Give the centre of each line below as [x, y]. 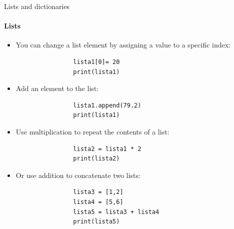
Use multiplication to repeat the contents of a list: [92, 131]
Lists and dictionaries [37, 6]
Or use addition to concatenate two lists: [78, 175]
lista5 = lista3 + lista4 [116, 212]
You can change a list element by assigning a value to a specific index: [123, 45]
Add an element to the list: [57, 88]
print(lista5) [96, 222]
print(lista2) [96, 159]
